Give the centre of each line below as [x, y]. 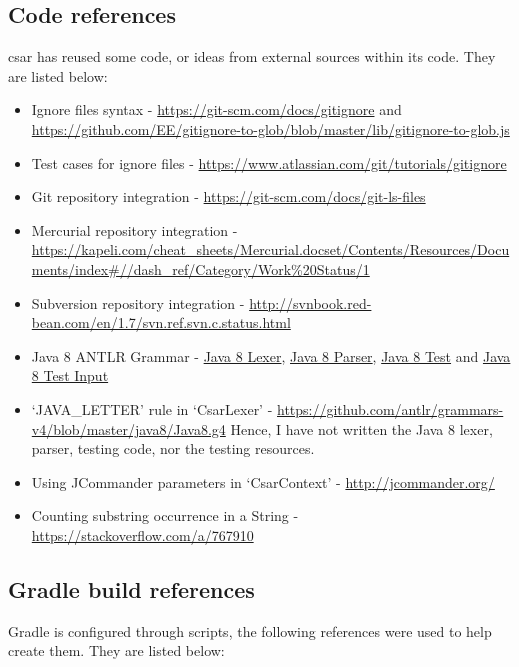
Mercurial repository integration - [134, 229]
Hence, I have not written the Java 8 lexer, [361, 428]
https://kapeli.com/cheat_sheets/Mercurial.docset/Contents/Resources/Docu [270, 249]
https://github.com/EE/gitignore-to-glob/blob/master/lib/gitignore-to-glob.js [270, 128]
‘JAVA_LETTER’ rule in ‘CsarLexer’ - [152, 408]
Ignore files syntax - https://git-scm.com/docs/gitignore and [216, 109]
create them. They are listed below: [116, 650]
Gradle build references [131, 588]
